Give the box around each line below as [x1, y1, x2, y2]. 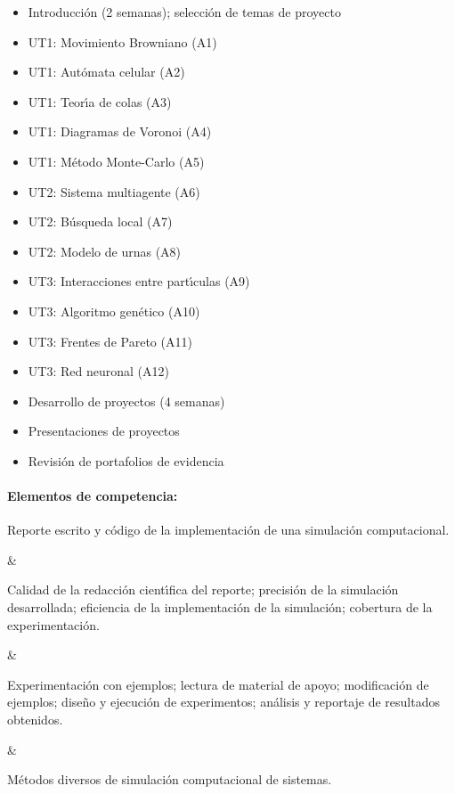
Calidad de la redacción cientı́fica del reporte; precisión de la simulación [7, 580, 399, 599]
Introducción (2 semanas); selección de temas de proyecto [28, 3, 341, 20]
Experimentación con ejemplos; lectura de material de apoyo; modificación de [7, 675, 429, 693]
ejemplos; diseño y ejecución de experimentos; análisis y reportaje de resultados [7, 692, 441, 711]
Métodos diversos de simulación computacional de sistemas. [7, 770, 332, 789]
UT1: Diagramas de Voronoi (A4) [28, 122, 212, 141]
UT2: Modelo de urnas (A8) [28, 241, 182, 260]
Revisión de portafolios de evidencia [28, 451, 224, 470]
